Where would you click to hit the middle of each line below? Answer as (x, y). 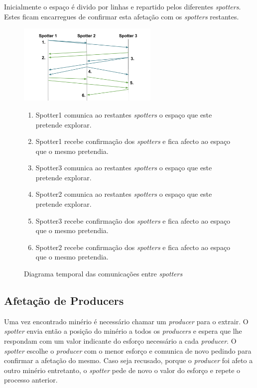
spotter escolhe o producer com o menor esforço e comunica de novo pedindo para (128, 350)
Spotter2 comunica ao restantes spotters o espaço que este (124, 194)
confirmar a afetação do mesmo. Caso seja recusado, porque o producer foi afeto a (128, 360)
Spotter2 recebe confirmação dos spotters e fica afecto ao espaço (133, 247)
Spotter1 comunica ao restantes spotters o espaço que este (124, 114)
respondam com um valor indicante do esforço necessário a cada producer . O (120, 341)
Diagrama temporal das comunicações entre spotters (103, 274)
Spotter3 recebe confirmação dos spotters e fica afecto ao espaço (133, 220)
